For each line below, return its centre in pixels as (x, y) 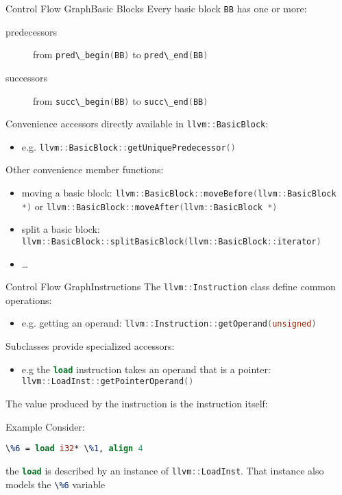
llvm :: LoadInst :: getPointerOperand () (108, 382)
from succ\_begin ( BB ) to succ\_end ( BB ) (121, 100)
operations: (29, 300)
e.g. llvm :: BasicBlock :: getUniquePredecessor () (129, 146)
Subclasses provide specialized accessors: (90, 346)
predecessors (31, 31)
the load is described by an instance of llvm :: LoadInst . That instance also (165, 470)
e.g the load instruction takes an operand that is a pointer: (146, 369)
